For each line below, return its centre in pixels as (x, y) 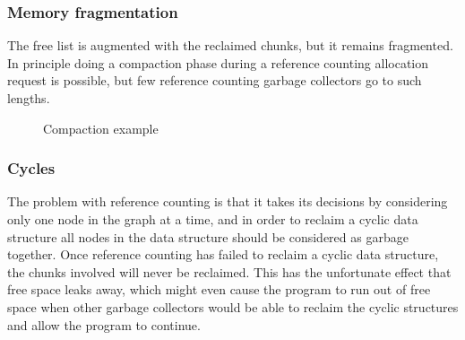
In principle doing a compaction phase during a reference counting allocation (218, 62)
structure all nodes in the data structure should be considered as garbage (208, 236)
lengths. (29, 98)
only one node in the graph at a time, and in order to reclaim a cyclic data (213, 219)
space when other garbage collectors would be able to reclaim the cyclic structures (233, 306)
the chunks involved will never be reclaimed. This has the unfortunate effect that (229, 271)
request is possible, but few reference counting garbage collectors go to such (215, 80)
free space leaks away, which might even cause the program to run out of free (219, 289)
